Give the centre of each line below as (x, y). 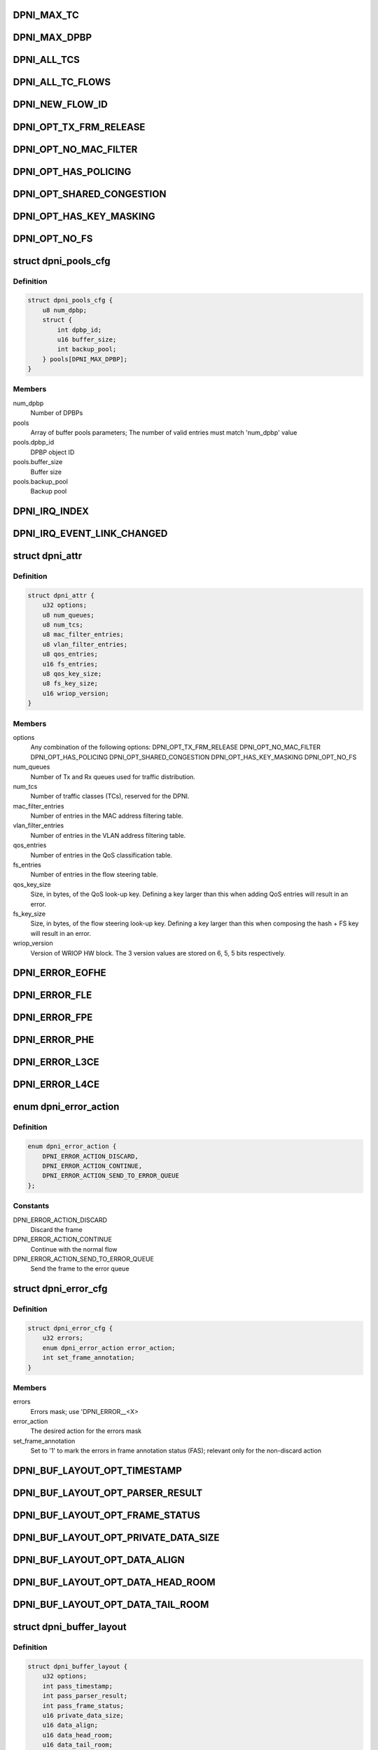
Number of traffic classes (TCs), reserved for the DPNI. (110, 796)
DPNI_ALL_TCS (46, 60)
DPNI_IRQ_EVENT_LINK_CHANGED (90, 534)
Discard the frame (57, 1229)
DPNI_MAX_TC (46, 15)
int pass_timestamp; (78, 1686)
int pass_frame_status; (83, 1706)
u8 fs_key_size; (70, 684)
